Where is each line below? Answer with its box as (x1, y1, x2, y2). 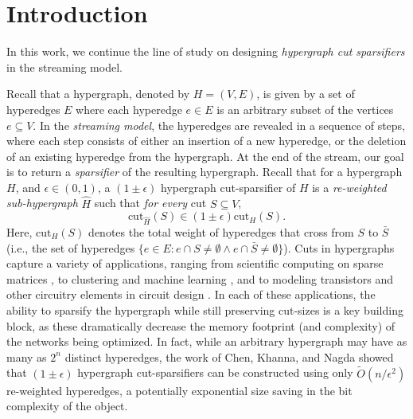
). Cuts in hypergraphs (283, 239, 395, 256)
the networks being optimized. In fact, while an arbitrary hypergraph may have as (6, 333, 407, 350)
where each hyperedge (76, 100, 182, 117)
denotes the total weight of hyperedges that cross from (88, 224, 354, 241)
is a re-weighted (312, 178, 387, 195)
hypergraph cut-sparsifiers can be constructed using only (77, 364, 353, 381)
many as (6, 348, 47, 365)
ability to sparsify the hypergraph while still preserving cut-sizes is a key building (6, 302, 403, 318)
